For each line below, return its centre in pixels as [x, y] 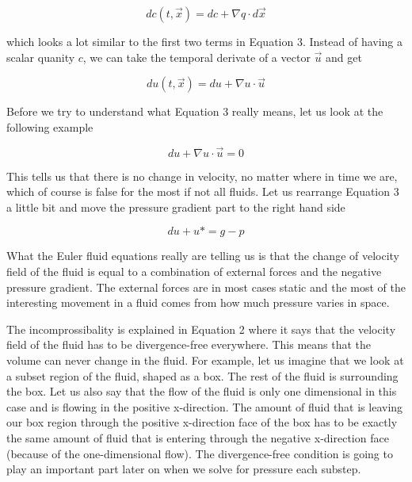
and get [343, 57]
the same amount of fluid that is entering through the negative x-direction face [198, 437]
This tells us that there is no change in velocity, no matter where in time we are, [202, 176]
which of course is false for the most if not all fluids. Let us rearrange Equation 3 [203, 191]
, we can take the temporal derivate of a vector [196, 57]
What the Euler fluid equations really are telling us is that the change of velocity [203, 256]
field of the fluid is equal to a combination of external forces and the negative [194, 271]
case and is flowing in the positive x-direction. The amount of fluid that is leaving [205, 406]
